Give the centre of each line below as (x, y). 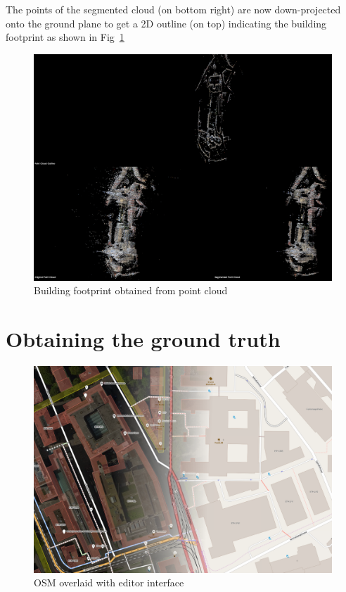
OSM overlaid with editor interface (109, 582)
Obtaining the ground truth (143, 338)
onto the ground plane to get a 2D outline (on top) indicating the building (166, 23)
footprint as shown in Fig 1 (65, 37)
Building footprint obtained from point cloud (131, 290)
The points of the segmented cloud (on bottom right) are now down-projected (173, 9)
